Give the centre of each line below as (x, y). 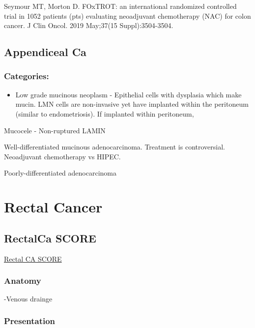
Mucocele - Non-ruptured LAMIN (55, 130)
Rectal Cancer (53, 207)
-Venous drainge (28, 299)
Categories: (27, 76)
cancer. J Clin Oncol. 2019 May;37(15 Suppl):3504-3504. (89, 25)
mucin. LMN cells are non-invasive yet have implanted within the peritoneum (132, 104)
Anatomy (23, 281)
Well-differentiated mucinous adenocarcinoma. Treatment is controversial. (114, 147)
